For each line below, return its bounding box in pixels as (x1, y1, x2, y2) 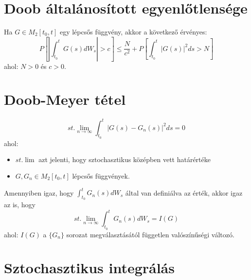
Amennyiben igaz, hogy (4, 187, 74, 198)
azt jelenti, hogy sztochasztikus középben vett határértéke (38, 154, 211, 165)
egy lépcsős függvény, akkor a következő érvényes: (59, 26, 207, 36)
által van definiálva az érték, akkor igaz (125, 187, 243, 198)
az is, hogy (4, 199, 36, 210)
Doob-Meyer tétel (4, 89, 126, 109)
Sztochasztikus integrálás (4, 258, 175, 278)
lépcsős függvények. (72, 171, 130, 181)
